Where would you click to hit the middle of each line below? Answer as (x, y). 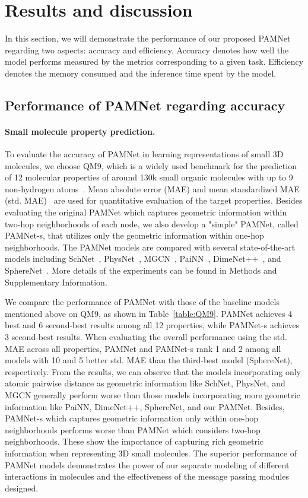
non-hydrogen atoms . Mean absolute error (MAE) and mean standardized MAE (152, 188)
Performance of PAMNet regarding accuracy (145, 105)
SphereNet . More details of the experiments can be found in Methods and (141, 270)
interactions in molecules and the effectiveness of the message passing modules (147, 476)
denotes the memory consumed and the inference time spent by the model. (141, 73)
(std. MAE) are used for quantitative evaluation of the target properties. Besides (154, 200)
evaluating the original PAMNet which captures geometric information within (146, 212)
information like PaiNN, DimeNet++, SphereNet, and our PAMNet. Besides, (145, 406)
